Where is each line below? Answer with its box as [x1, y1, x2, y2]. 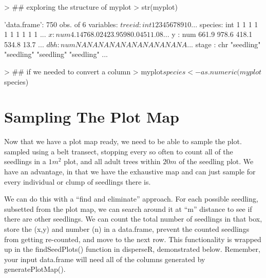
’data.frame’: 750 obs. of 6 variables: [4, 18, 118, 29]
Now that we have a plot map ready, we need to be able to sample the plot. [4, 136, 242, 147]
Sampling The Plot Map [4, 106, 180, 127]
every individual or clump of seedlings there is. [4, 176, 151, 187]
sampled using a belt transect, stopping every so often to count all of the [4, 146, 233, 156]
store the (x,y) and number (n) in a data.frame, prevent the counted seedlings [4, 224, 250, 234]
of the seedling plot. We [179, 156, 254, 167]
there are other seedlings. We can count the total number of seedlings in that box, [4, 213, 262, 224]
